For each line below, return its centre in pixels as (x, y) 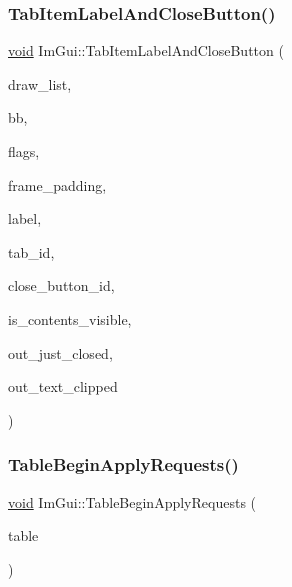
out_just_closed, (60, 352)
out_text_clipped (63, 386)
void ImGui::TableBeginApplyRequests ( (132, 501)
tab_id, (31, 251)
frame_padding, (57, 184)
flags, (24, 151)
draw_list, (40, 83)
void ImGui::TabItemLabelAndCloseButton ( (146, 50)
